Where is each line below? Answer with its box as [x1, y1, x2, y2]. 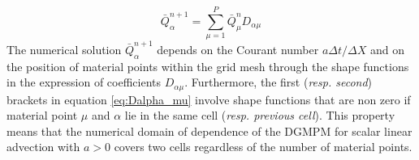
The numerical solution [6, 40, 122, 57]
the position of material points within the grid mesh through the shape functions [6, 57, 409, 74]
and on [369, 40, 404, 57]
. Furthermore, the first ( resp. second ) [184, 74, 373, 91]
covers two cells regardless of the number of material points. [114, 138, 413, 155]
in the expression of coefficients [6, 74, 162, 91]
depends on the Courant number [157, 40, 319, 57]
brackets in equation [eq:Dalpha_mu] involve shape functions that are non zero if [6, 91, 411, 107]
